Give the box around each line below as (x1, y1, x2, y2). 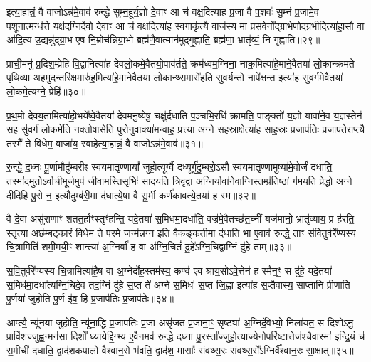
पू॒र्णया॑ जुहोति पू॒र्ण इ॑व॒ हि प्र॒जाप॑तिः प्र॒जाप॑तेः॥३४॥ (6, 291, 174, 306)
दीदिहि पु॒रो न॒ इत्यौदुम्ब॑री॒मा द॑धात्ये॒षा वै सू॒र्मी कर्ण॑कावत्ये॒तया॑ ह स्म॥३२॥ (6, 187, 256, 202)
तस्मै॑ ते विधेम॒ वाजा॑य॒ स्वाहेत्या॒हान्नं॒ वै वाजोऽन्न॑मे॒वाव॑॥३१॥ (6, 135, 203, 150)
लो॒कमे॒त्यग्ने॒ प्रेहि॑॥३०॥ (6, 83, 86, 98)
